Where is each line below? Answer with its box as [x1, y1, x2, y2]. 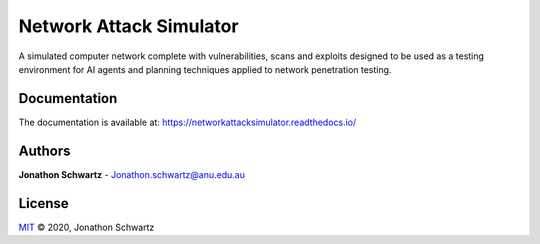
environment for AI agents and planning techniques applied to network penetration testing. [18, 63, 392, 75]
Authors [18, 142, 71, 159]
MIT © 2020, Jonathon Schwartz [18, 221, 155, 233]
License [18, 195, 69, 212]
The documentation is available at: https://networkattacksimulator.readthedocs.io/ [18, 116, 357, 128]
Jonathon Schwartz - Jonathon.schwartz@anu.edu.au [18, 168, 245, 180]
